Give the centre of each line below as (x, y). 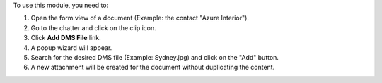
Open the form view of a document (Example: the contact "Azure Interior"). (140, 18)
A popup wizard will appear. (71, 47)
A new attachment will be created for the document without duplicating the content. (153, 68)
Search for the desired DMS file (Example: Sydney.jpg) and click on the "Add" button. (155, 57)
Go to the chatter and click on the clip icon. (94, 27)
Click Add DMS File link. (66, 38)
